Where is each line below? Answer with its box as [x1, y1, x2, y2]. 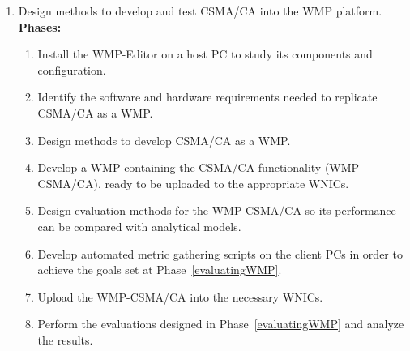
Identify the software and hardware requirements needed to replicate [37, 88, 378, 105]
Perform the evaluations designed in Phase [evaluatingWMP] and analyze [37, 315, 404, 332]
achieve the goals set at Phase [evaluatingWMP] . [37, 261, 282, 278]
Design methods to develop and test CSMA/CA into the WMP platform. [18, 2, 382, 19]
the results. [37, 331, 93, 348]
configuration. [37, 61, 106, 78]
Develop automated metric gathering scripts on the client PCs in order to [37, 245, 403, 262]
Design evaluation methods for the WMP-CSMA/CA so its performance [37, 202, 396, 219]
